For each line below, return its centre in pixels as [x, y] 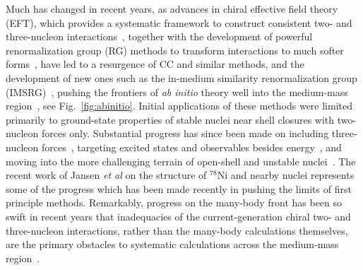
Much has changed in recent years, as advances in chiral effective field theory [172, 8]
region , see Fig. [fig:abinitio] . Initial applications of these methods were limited [179, 106]
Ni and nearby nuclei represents [286, 175]
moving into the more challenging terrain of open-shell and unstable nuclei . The [181, 161]
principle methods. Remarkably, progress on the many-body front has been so [174, 202]
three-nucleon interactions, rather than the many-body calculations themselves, [177, 230]
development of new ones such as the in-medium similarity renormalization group [181, 77]
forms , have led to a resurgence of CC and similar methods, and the [155, 64]
